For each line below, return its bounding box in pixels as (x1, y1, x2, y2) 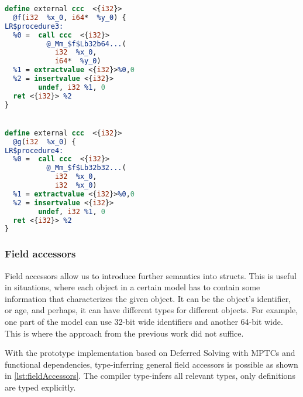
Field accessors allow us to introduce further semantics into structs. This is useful (5, 269, 297, 281)
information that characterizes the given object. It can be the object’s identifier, (5, 292, 291, 304)
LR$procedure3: (5, 22, 64, 30)
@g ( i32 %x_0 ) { (13, 137, 76, 146)
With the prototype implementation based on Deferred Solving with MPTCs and (5, 347, 295, 359)
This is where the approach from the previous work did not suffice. (5, 327, 244, 339)
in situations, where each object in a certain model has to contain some (5, 281, 260, 293)
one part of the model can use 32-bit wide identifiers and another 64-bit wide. (5, 315, 283, 327)
